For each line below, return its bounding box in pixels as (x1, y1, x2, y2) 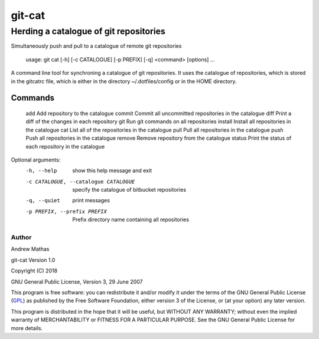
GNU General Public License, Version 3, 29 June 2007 (11, 278, 143, 285)
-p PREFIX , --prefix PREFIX (25, 208, 108, 215)
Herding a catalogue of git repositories (11, 26, 165, 37)
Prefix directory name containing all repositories (72, 216, 189, 223)
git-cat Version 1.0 (11, 256, 56, 264)
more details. (11, 324, 43, 331)
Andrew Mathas (11, 245, 50, 253)
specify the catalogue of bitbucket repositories (72, 186, 186, 193)
